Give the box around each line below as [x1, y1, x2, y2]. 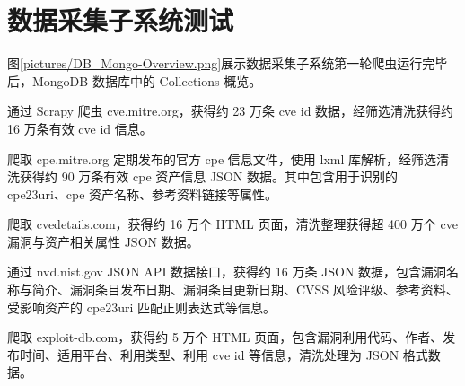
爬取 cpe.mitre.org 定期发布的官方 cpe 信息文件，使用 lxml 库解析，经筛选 [7, 149, 436, 168]
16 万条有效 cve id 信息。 [7, 118, 153, 137]
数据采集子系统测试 [7, 2, 234, 39]
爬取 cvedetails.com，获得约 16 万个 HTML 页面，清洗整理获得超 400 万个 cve [7, 215, 458, 233]
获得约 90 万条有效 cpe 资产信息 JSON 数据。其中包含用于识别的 [19, 167, 398, 186]
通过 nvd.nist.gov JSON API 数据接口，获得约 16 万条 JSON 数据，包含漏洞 [7, 262, 447, 281]
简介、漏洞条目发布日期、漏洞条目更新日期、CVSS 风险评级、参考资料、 [31, 280, 459, 299]
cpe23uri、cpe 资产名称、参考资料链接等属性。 [7, 184, 278, 203]
